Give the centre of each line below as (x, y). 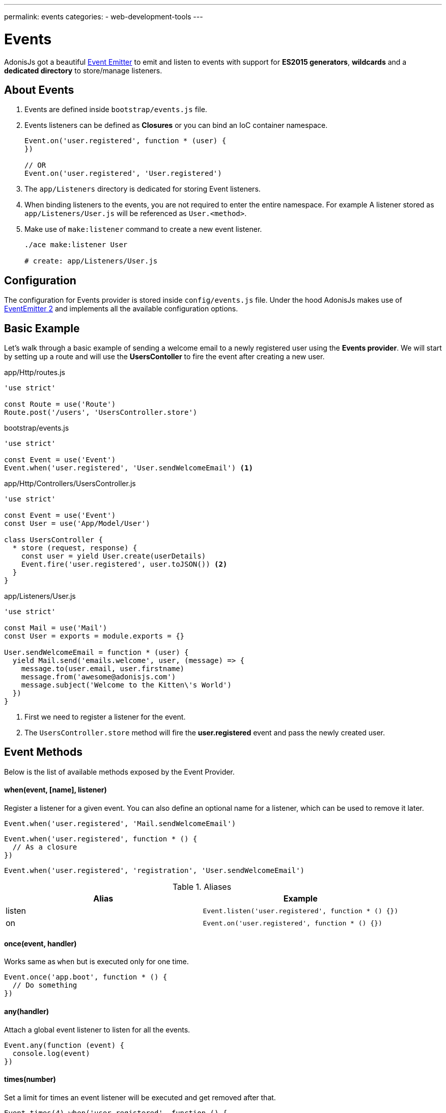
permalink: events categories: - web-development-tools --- (104, 17)
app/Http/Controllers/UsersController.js (70, 484)
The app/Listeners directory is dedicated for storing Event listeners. (143, 189)
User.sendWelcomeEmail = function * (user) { (96, 653)
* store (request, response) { (75, 548)
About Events (39, 90)
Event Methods (43, 752)
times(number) (30, 1079)
